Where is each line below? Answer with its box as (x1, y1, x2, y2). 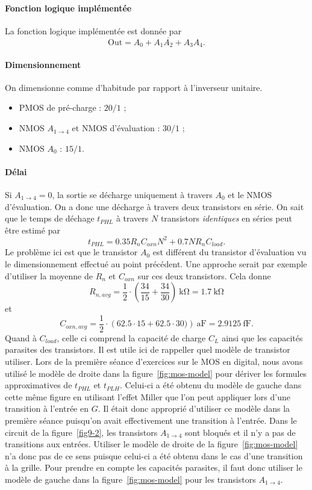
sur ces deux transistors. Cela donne (137, 269, 271, 282)
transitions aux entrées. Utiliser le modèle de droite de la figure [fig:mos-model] (5, 438, 298, 450)
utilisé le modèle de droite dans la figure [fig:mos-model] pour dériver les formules (5, 367, 307, 379)
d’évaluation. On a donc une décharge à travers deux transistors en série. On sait (5, 200, 304, 212)
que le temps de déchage (5, 212, 95, 225)
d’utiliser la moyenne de (5, 269, 93, 282)
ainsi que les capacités (222, 331, 303, 344)
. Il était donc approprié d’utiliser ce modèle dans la (98, 402, 290, 415)
